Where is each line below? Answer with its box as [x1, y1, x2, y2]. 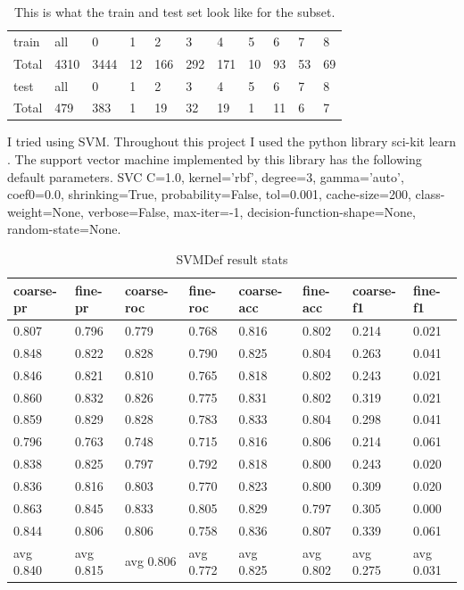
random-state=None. [7, 220, 121, 238]
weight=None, [7, 202, 84, 220]
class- [415, 185, 445, 204]
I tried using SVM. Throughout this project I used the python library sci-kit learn [7, 132, 457, 151]
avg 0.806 [124, 552, 177, 570]
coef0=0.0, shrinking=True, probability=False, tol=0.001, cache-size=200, [7, 185, 411, 204]
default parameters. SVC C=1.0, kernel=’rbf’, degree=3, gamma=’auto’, [7, 167, 404, 186]
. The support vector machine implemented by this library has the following [7, 150, 422, 169]
